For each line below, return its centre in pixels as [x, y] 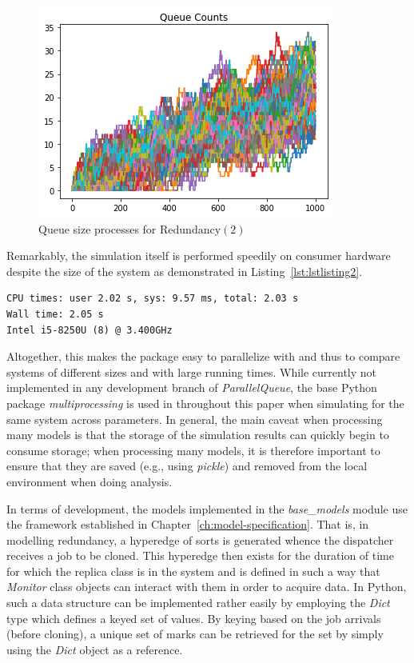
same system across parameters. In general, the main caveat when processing [195, 419]
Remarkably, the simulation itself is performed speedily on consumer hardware [199, 256]
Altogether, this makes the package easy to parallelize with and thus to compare [203, 356]
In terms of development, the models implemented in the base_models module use [207, 508]
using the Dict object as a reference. [95, 649]
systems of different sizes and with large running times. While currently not [192, 371]
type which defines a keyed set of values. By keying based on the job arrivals [194, 618]
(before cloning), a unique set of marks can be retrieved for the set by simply [195, 634]
